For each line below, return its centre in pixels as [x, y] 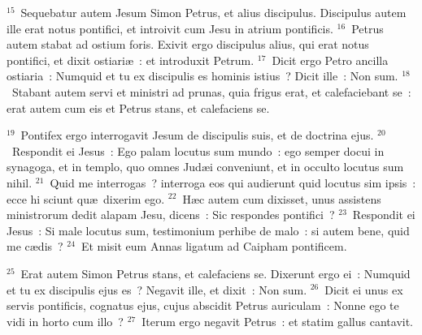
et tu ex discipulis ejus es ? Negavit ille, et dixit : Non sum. [157, 289]
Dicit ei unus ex [364, 289]
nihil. [20, 182]
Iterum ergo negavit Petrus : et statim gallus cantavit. [278, 321]
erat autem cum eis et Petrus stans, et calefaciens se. [138, 107]
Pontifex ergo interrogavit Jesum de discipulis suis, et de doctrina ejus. [197, 135]
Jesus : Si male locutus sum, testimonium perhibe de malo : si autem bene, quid [208, 230]
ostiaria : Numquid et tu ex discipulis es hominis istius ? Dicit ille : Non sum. [202, 76]
